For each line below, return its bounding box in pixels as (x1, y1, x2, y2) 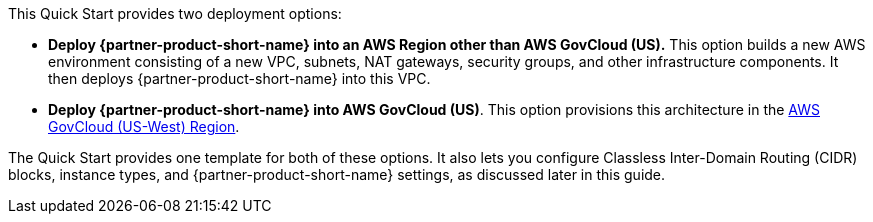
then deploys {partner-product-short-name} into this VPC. (48, 70, 431, 87)
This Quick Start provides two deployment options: (8, 5, 342, 22)
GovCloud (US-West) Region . (48, 118, 240, 135)
